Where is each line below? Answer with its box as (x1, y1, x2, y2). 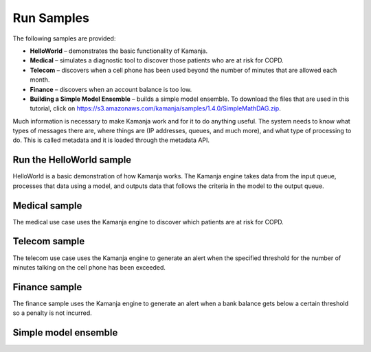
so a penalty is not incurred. (12, 309, 92, 317)
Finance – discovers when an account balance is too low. (30, 85, 192, 93)
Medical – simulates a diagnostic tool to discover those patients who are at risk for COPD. (30, 56, 284, 64)
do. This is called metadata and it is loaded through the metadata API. (12, 136, 210, 144)
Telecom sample (12, 235, 85, 247)
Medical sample (12, 200, 82, 211)
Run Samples (12, 10, 89, 25)
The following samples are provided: (12, 34, 116, 43)
